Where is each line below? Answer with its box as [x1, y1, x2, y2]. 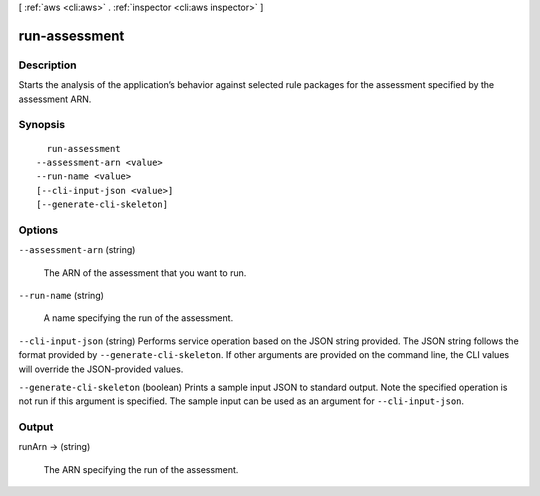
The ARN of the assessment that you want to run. [43, 266, 247, 279]
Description [18, 58, 77, 72]
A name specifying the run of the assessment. [43, 312, 234, 324]
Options [18, 223, 59, 237]
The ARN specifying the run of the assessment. [43, 463, 239, 475]
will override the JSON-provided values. [18, 363, 184, 375]
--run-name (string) [18, 289, 105, 301]
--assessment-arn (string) [18, 244, 136, 256]
